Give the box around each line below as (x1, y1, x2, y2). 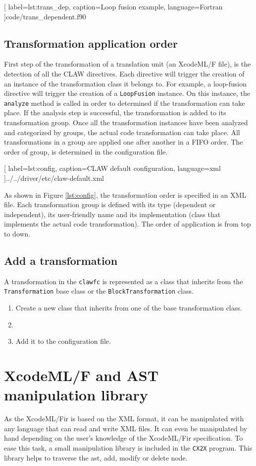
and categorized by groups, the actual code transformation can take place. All (4, 127, 240, 137)
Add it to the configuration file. (15, 336, 111, 346)
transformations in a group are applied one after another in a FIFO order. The (4, 137, 243, 147)
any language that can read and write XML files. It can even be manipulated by (4, 423, 248, 433)
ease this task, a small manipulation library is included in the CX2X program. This (4, 443, 253, 453)
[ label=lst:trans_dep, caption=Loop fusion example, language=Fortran (4, 1, 223, 11)
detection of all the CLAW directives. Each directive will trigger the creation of (4, 68, 245, 78)
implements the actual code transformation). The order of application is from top (4, 219, 251, 229)
